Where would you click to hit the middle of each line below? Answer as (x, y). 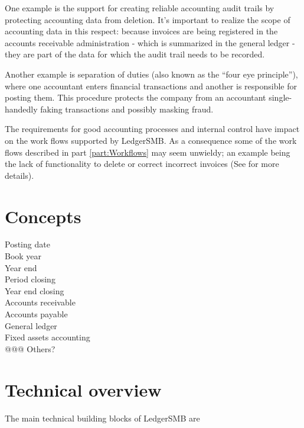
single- (280, 97)
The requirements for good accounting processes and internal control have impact (152, 129)
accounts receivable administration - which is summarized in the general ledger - (150, 42)
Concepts (43, 216)
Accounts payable (36, 314)
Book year (23, 256)
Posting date (27, 244)
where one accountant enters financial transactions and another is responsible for (151, 86)
